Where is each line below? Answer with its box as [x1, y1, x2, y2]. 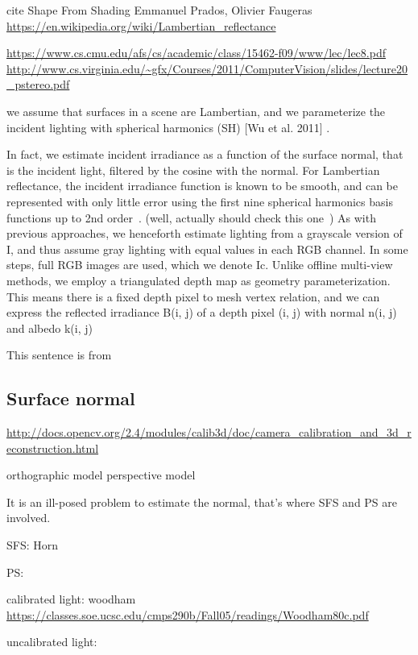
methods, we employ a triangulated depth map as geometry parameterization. [6, 272, 391, 288]
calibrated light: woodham [6, 591, 136, 607]
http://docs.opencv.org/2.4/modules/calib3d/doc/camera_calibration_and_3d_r [6, 424, 412, 441]
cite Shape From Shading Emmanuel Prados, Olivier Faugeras [6, 2, 312, 18]
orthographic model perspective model [6, 466, 196, 483]
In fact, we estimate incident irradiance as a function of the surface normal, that [6, 146, 404, 163]
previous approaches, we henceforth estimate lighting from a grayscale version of [6, 225, 403, 242]
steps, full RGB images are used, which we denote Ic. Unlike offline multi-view [6, 256, 393, 273]
